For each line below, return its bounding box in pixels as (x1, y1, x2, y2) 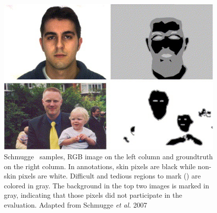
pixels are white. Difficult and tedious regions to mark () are (18, 171, 201, 181)
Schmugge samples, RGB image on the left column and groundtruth (4, 151, 213, 161)
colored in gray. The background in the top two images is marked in (4, 180, 210, 190)
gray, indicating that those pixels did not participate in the (4, 190, 182, 200)
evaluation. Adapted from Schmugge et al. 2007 (4, 199, 147, 210)
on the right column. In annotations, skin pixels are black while (4, 161, 196, 171)
